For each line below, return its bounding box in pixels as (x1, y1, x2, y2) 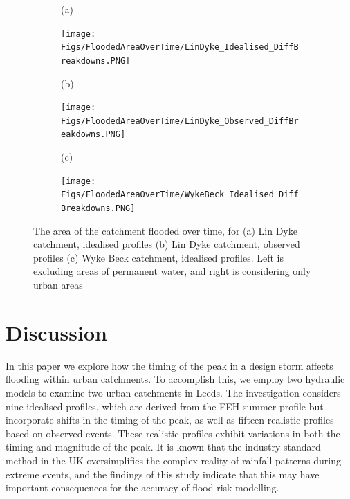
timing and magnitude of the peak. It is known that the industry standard (6, 439, 321, 454)
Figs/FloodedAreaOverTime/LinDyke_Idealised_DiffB (61, 42, 299, 53)
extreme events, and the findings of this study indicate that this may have (6, 466, 320, 481)
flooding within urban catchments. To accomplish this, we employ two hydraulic (6, 372, 345, 386)
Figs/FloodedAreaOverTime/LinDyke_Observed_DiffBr (61, 116, 299, 126)
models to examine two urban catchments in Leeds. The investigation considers (6, 385, 341, 399)
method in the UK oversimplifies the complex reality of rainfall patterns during (6, 453, 342, 467)
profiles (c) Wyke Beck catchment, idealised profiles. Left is (33, 250, 284, 264)
